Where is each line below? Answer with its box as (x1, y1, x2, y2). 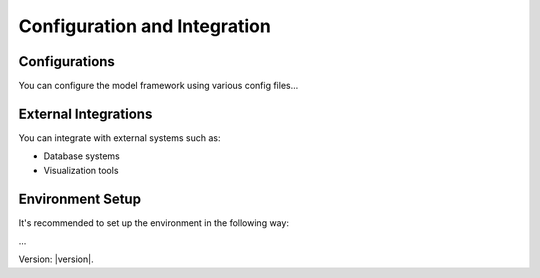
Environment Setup (18, 190, 142, 207)
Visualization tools (43, 164, 119, 176)
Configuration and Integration (18, 15, 272, 37)
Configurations (18, 53, 115, 70)
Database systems (43, 150, 120, 162)
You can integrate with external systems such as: (18, 131, 221, 144)
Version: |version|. (18, 253, 94, 265)
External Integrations (18, 105, 153, 122)
